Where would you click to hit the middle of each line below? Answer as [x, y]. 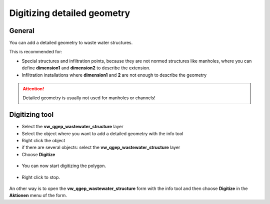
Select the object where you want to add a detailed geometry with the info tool [102, 133]
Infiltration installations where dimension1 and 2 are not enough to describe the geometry [114, 75]
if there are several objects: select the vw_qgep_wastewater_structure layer [101, 148]
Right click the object [43, 141]
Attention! [33, 89]
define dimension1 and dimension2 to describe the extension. [86, 68]
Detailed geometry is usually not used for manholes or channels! [89, 98]
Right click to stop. [41, 177]
